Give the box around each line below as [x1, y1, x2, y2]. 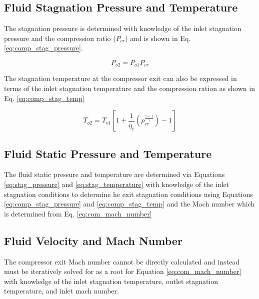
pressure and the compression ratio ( [4, 32, 116, 43]
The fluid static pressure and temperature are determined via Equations [4, 169, 225, 179]
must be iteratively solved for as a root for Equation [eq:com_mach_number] [4, 266, 241, 276]
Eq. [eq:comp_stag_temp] [4, 92, 84, 103]
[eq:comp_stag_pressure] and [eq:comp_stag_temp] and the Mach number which [4, 198, 255, 209]
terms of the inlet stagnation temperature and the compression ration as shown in [4, 83, 255, 93]
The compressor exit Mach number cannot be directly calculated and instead [4, 256, 239, 266]
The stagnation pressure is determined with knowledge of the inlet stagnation [4, 23, 241, 33]
